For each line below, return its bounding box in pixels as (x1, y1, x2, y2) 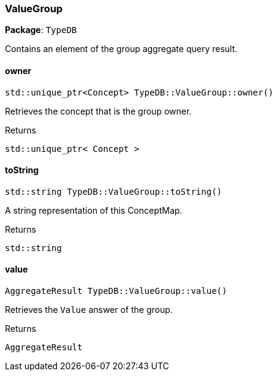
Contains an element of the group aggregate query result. (5, 43, 238, 55)
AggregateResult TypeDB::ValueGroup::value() (5, 286, 227, 296)
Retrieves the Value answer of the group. (5, 304, 173, 315)
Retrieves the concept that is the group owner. (5, 105, 192, 116)
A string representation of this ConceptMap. (5, 205, 183, 216)
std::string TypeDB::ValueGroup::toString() (5, 186, 222, 197)
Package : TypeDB (5, 24, 77, 36)
